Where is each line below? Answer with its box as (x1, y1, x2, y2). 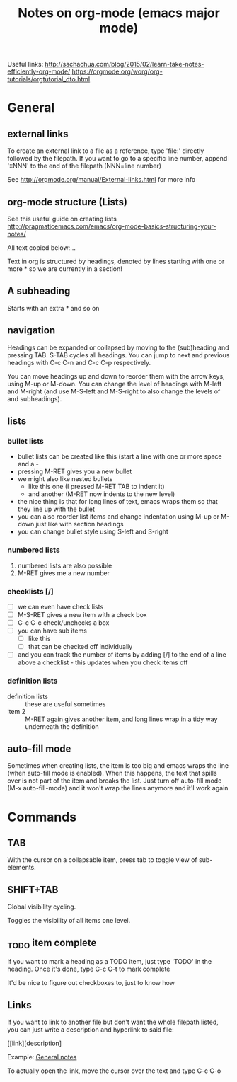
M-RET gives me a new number (17, 568, 110, 577)
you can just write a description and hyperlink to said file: (7, 1025, 175, 1034)
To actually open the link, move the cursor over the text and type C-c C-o (7, 1066, 221, 1075)
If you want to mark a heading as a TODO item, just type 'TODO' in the (7, 957, 212, 966)
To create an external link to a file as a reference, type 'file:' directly (7, 146, 204, 155)
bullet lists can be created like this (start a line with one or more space (17, 452, 222, 461)
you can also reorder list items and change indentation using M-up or (17, 512, 219, 521)
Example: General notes (7, 1053, 77, 1061)
